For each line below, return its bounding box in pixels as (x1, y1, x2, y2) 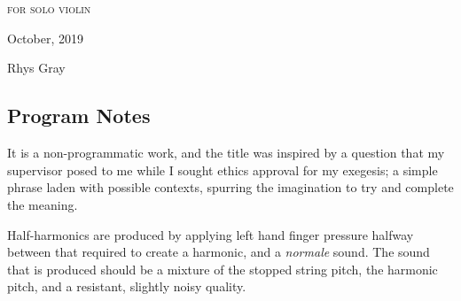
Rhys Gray (7, 58, 66, 77)
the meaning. (7, 195, 78, 213)
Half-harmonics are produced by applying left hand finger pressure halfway (7, 225, 414, 243)
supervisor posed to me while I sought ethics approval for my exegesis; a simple (7, 160, 438, 179)
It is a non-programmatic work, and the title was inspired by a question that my (7, 143, 445, 162)
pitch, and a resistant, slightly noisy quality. (7, 277, 246, 296)
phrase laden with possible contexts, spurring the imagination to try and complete (7, 178, 454, 197)
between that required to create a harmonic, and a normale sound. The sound (7, 243, 430, 261)
